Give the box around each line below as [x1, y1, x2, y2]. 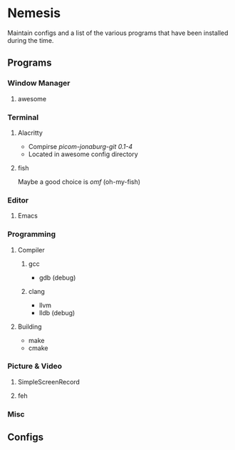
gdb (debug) [38, 273, 76, 282]
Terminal [7, 112, 39, 122]
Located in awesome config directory [28, 150, 139, 158]
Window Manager [7, 78, 70, 88]
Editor [7, 195, 29, 205]
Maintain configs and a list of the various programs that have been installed [7, 29, 229, 37]
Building [17, 322, 42, 331]
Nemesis [7, 5, 61, 21]
